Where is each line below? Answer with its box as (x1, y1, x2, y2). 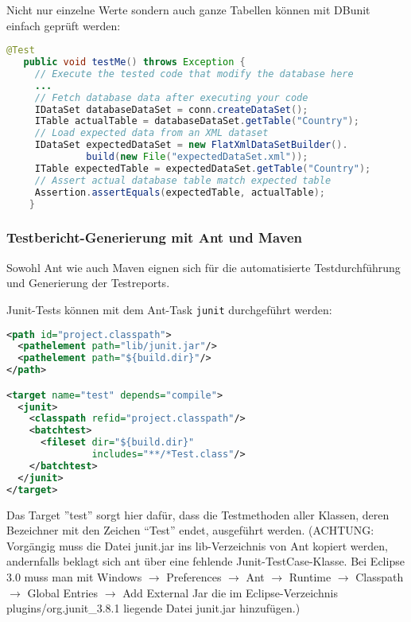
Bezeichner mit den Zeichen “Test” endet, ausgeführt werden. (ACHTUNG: (6, 522, 374, 538)
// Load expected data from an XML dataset (34, 127, 269, 139)
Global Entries (27, 584, 99, 601)
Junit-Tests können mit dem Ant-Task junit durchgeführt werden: (6, 301, 332, 317)
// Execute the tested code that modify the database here (34, 68, 354, 80)
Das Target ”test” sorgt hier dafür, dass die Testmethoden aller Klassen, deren (6, 506, 390, 523)
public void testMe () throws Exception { (23, 56, 246, 68)
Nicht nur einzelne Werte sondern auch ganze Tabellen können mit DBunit (6, 2, 370, 17)
